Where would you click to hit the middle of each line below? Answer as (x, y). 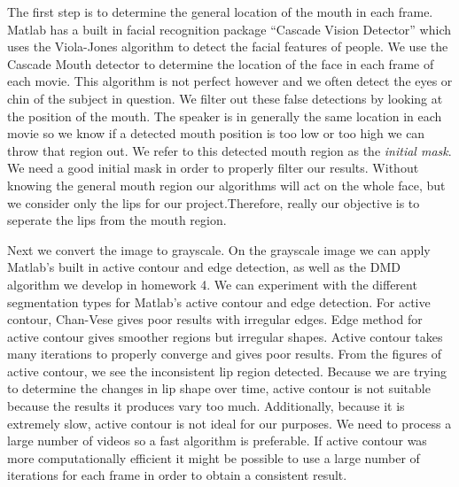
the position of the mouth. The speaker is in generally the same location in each (225, 116)
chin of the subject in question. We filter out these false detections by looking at (225, 98)
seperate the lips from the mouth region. (117, 220)
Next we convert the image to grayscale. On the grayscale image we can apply (219, 249)
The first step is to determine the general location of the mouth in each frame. (220, 12)
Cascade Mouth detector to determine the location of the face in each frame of (221, 63)
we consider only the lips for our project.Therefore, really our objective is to (214, 202)
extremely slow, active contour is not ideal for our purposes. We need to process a (229, 423)
